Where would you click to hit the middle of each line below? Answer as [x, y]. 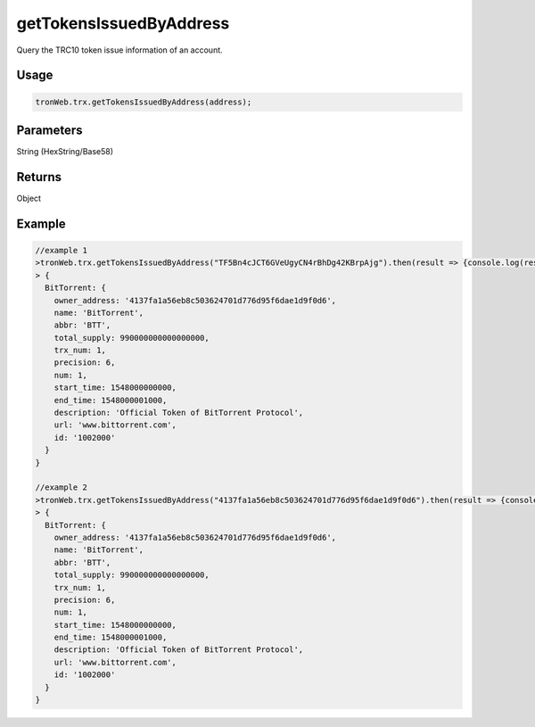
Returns [39, 177]
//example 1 [62, 250]
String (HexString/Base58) [65, 152]
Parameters [49, 130]
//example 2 [62, 487]
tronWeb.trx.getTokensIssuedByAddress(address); [144, 102]
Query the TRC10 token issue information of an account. [119, 50]
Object [29, 198]
